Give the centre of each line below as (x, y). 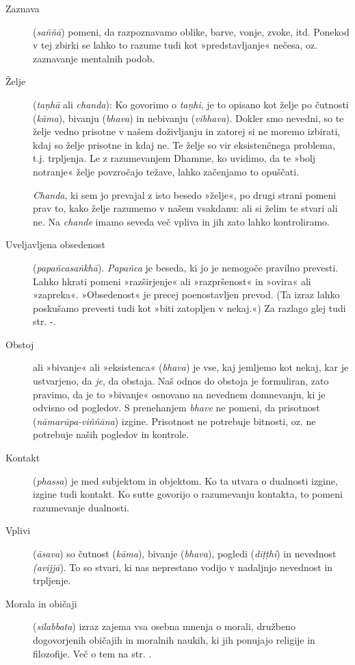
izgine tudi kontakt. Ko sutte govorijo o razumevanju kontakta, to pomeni (188, 494)
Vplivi (18, 530)
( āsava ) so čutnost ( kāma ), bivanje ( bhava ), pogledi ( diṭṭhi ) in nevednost (185, 553)
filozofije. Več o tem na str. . (92, 653)
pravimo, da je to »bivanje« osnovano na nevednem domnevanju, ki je (179, 394)
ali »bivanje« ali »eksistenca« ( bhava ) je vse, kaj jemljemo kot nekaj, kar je (191, 367)
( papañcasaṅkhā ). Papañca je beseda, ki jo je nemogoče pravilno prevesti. (186, 267)
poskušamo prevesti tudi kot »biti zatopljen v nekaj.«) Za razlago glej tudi (189, 307)
